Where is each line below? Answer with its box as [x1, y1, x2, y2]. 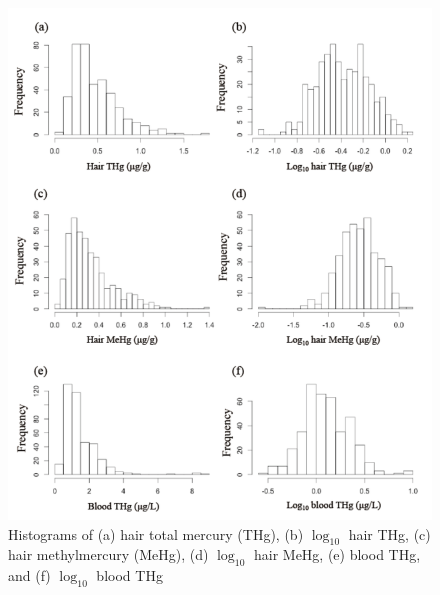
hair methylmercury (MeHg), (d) [8, 544, 209, 565]
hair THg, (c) [348, 523, 431, 544]
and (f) [8, 565, 51, 586]
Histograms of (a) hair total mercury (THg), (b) [8, 523, 304, 544]
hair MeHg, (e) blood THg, [253, 544, 421, 565]
